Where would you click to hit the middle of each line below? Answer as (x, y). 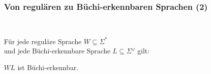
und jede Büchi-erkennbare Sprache (57, 51)
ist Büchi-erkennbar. (48, 67)
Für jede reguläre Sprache (43, 41)
